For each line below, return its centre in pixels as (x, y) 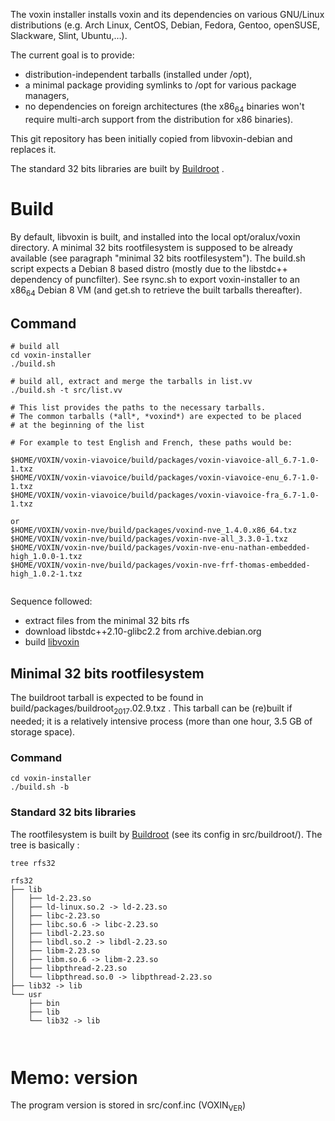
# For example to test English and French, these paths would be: (151, 443)
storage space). (43, 731)
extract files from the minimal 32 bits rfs (107, 621)
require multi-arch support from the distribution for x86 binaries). (159, 119)
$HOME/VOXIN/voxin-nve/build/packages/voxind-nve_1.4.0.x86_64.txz (154, 530)
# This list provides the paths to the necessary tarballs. (138, 408)
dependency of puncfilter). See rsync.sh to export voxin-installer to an (155, 279)
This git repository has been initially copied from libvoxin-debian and (151, 138)
